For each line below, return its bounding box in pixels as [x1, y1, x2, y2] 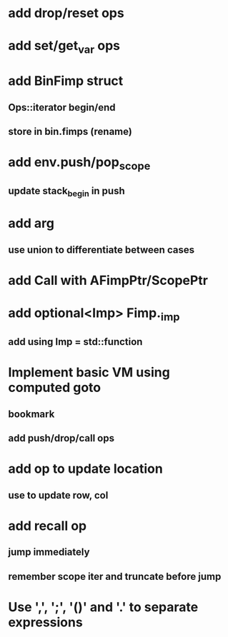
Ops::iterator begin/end [8, 101, 116, 114]
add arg [8, 216, 54, 231]
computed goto [8, 380, 101, 396]
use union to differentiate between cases [8, 244, 195, 256]
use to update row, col [8, 489, 109, 501]
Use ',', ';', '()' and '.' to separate [8, 598, 199, 615]
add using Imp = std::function [8, 336, 143, 348]
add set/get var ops [8, 38, 121, 56]
